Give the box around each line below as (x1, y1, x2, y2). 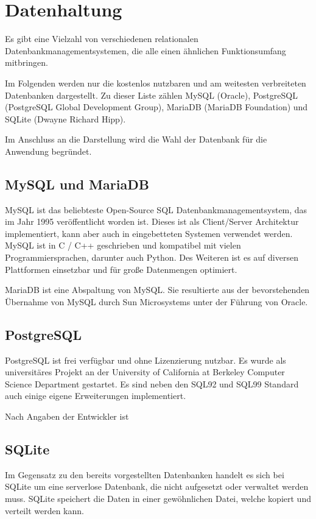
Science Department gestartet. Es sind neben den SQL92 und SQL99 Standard (5, 377, 299, 390)
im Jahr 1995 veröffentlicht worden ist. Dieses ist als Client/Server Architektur (5, 215, 299, 228)
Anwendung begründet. (5, 144, 92, 157)
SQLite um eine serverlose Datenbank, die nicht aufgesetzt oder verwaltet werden (5, 480, 309, 493)
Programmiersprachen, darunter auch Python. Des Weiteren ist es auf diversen (5, 251, 298, 264)
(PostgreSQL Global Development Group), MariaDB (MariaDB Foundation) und (5, 101, 308, 113)
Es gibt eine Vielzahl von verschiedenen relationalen (5, 32, 198, 45)
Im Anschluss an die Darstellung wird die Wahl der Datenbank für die (5, 133, 267, 146)
